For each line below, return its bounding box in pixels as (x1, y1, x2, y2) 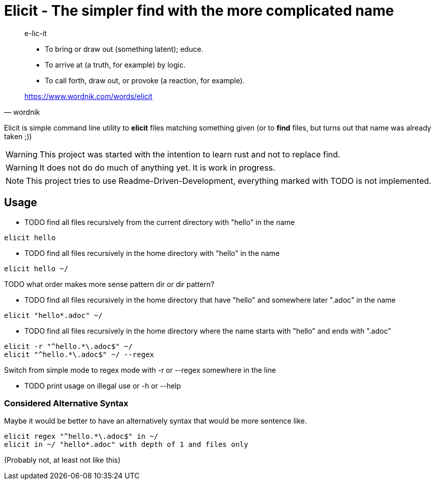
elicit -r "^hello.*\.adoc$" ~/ (4, 342, 133, 350)
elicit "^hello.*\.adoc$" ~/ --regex (4, 350, 154, 359)
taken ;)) (4, 132, 32, 141)
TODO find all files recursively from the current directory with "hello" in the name (24, 217, 295, 227)
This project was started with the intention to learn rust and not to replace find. (39, 149, 340, 159)
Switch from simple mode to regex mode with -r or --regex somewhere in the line (4, 365, 276, 374)
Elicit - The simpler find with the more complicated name (4, 2, 394, 19)
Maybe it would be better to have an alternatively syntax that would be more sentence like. (4, 416, 307, 426)
